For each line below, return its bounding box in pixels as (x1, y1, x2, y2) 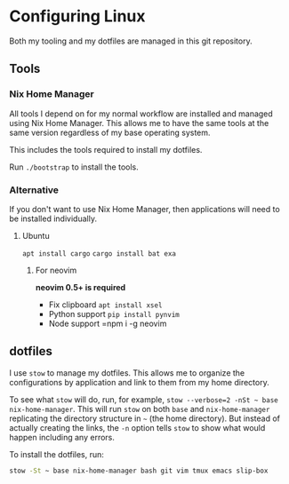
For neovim (35, 265, 77, 275)
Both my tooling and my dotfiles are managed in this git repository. (9, 36, 253, 46)
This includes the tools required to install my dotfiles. (9, 144, 203, 155)
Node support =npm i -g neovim (48, 318, 167, 329)
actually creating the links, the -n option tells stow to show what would (9, 422, 266, 432)
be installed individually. (9, 213, 98, 224)
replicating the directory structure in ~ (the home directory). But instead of (9, 413, 281, 424)
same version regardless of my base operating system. (9, 127, 211, 138)
